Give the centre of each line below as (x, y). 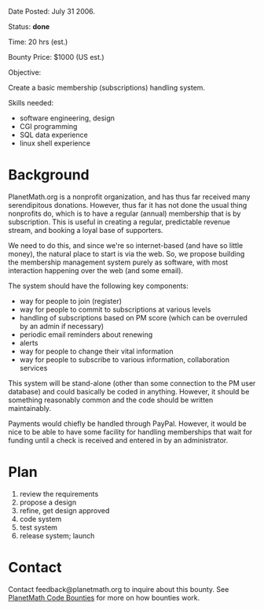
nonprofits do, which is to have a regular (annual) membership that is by (125, 213)
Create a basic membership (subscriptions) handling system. (107, 87)
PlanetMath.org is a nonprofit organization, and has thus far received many (129, 197)
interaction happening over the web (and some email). (95, 270)
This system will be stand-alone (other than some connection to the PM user (132, 383)
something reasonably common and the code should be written (111, 400)
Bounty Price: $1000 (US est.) (56, 57)
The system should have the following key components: (98, 286)
